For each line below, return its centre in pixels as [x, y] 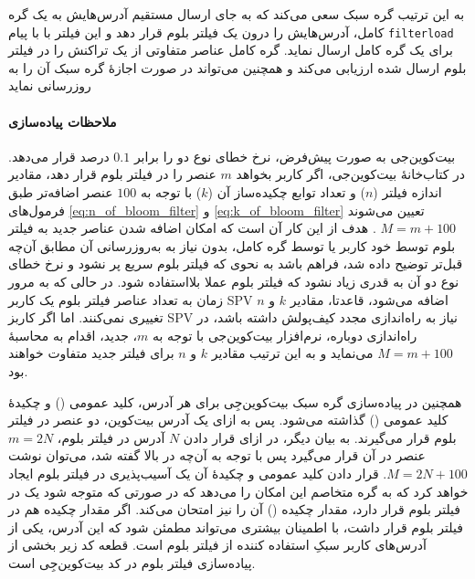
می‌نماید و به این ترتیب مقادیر [292, 353]
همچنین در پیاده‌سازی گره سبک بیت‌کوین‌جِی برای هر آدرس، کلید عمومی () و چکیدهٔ [235, 401]
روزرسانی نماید [50, 85]
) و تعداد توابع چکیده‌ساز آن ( [286, 192]
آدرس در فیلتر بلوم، [111, 437]
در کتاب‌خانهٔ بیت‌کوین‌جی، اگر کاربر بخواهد [351, 174]
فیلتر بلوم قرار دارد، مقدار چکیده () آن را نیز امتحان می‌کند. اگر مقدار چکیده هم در [235, 509]
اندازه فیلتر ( [407, 192]
